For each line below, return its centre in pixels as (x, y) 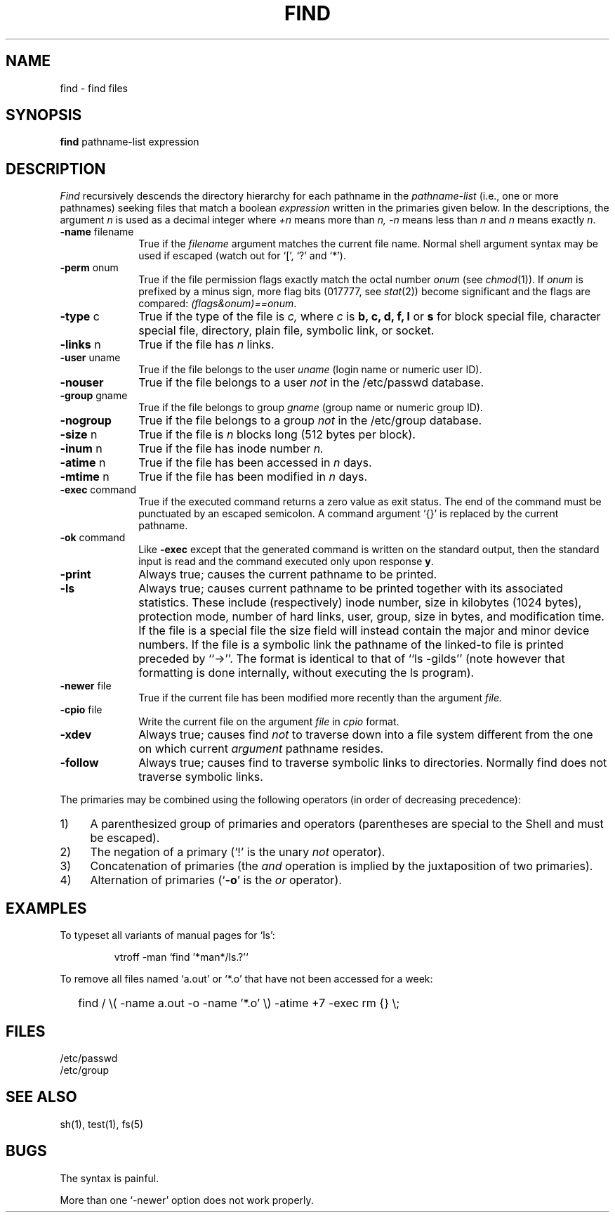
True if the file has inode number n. (231, 449)
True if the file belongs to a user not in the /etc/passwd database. (311, 383)
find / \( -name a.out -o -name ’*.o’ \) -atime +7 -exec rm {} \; (239, 1003)
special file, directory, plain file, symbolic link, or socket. (286, 331)
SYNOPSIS (44, 115)
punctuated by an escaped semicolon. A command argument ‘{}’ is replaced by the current (349, 514)
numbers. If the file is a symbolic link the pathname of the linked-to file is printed (351, 645)
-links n (80, 345)
